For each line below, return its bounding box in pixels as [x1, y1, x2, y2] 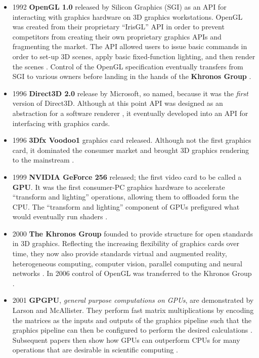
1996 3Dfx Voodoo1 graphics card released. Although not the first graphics [12, 135, 251, 145]
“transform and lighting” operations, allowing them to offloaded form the [12, 191, 239, 202]
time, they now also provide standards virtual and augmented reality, [12, 248, 227, 259]
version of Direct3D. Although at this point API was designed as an [12, 98, 223, 108]
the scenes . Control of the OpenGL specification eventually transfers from [12, 61, 243, 71]
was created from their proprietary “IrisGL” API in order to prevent [12, 21, 225, 32]
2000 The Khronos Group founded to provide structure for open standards [12, 228, 253, 238]
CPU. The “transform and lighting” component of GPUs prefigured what [12, 201, 240, 212]
